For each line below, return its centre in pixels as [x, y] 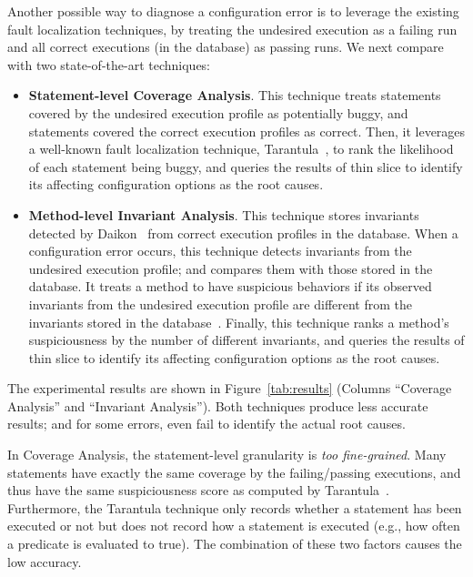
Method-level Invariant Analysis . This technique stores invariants [224, 214]
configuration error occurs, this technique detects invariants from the [220, 251]
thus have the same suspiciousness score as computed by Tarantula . [198, 490]
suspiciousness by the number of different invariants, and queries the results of [247, 340]
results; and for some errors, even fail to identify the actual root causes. [206, 424]
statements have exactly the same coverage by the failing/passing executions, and [234, 472]
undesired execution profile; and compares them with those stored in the [231, 268]
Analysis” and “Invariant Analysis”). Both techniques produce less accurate [218, 405]
